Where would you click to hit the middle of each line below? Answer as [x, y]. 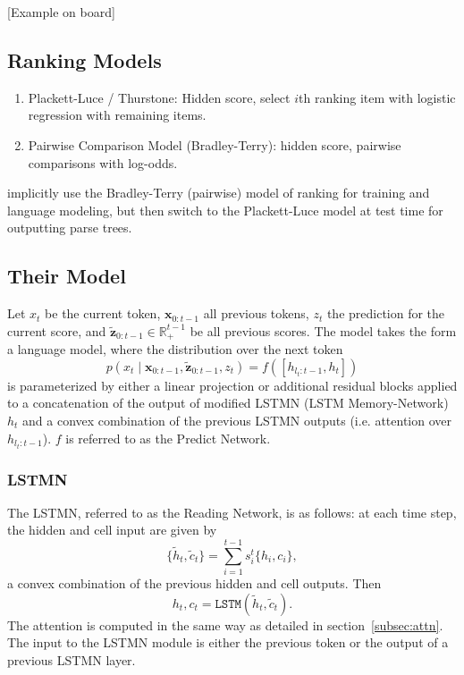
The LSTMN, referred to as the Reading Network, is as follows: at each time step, [232, 512]
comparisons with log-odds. [103, 162]
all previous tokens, [256, 313]
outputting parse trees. [70, 228]
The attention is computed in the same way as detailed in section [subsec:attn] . [225, 624]
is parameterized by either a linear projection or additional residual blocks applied [232, 385]
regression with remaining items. [117, 115]
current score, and [57, 330]
